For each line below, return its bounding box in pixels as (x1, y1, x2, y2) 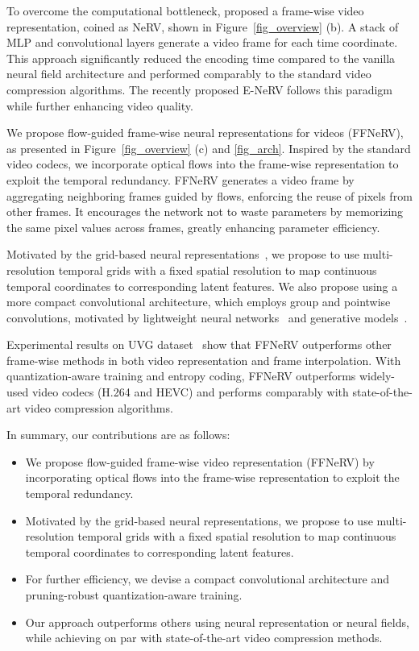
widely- (359, 367, 395, 384)
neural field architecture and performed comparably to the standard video (6, 65, 371, 82)
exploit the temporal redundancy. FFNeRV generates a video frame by (6, 171, 355, 188)
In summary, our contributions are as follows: (6, 426, 230, 443)
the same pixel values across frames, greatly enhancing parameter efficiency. (6, 218, 380, 235)
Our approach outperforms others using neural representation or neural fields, (25, 613, 409, 630)
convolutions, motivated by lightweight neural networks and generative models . (6, 309, 408, 325)
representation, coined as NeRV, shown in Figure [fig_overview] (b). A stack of (6, 18, 399, 35)
